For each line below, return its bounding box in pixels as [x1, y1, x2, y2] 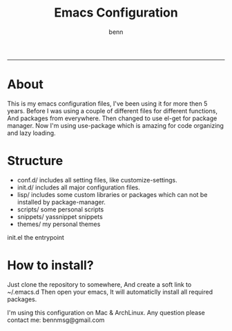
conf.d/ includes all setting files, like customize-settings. [17, 176, 177, 184]
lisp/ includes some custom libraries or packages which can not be [17, 190, 208, 198]
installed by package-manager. [17, 198, 106, 206]
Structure [7, 153, 64, 169]
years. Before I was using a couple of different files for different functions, [7, 106, 217, 115]
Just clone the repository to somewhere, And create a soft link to [7, 280, 192, 288]
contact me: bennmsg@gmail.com [7, 316, 105, 324]
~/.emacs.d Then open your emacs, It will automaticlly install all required [7, 287, 213, 296]
